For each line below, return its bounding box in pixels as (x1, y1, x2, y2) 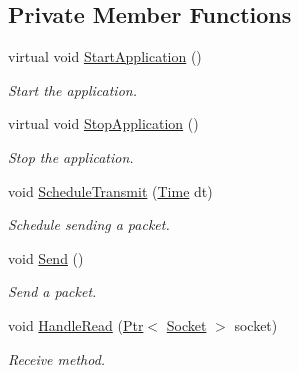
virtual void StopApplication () (8, 113, 199, 134)
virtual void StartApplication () (8, 46, 202, 67)
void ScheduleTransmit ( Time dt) (8, 180, 213, 201)
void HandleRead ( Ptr (8, 314, 144, 335)
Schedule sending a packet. (8, 214, 170, 235)
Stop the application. (8, 146, 134, 167)
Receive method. (8, 348, 106, 369)
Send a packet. (8, 281, 97, 302)
